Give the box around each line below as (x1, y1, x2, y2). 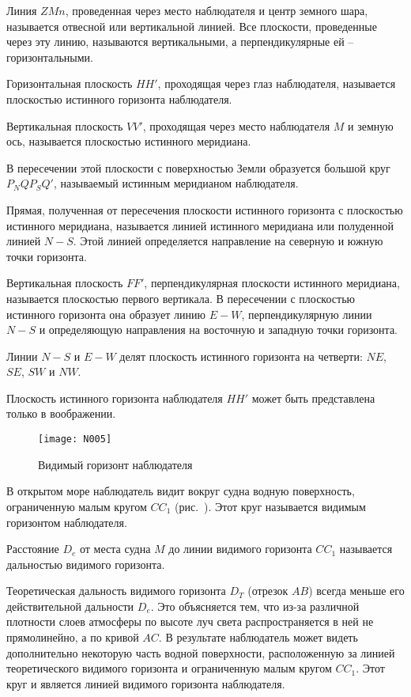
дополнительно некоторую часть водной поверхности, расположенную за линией (6, 644, 395, 661)
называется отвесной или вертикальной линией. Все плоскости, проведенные (6, 17, 377, 34)
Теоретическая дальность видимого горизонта (6, 582, 226, 599)
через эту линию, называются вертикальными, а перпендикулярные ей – (6, 33, 354, 50)
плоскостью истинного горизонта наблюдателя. (6, 90, 232, 107)
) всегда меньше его (308, 582, 405, 599)
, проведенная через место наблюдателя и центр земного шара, (65, 2, 368, 18)
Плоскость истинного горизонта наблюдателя (6, 389, 223, 406)
